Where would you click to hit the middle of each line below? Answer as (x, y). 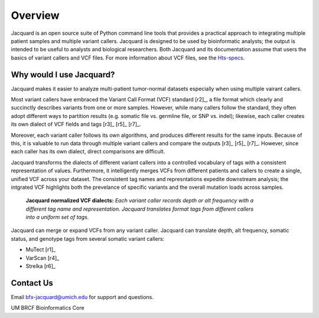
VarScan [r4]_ (43, 258)
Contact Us (32, 283)
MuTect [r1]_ (41, 250)
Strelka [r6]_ (41, 266)
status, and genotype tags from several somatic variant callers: (88, 238)
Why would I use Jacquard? (63, 75)
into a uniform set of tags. (57, 217)
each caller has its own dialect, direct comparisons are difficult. (88, 152)
